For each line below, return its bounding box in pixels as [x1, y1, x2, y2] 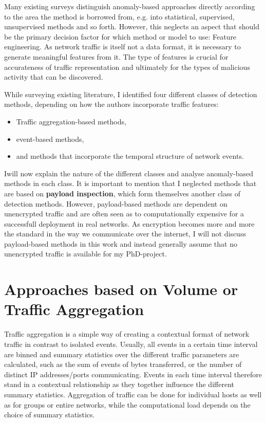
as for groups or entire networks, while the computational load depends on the [4, 399, 251, 410]
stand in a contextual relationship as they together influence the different [4, 379, 234, 390]
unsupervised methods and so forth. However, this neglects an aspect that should [4, 21, 259, 32]
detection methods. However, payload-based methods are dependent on [4, 198, 227, 209]
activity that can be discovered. [4, 71, 103, 82]
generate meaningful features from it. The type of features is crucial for [4, 51, 229, 62]
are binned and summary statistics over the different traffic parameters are [4, 348, 239, 359]
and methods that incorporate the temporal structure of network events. [16, 151, 244, 161]
